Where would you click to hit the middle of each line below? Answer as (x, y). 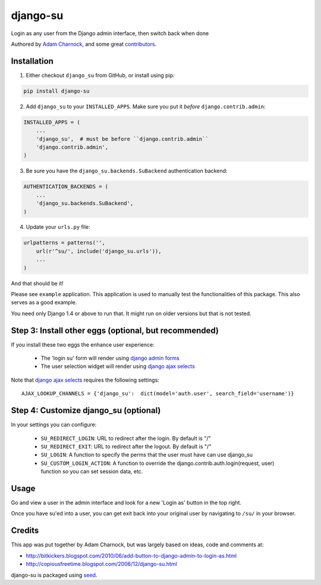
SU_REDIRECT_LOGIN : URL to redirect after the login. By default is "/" (126, 438)
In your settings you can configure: (54, 424)
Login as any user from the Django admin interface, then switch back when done (110, 33)
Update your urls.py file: (58, 227)
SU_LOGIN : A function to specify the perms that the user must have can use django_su (147, 455)
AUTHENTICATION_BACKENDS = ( (66, 187)
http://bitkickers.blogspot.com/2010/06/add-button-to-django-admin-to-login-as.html (131, 555)
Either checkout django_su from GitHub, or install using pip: (100, 75)
